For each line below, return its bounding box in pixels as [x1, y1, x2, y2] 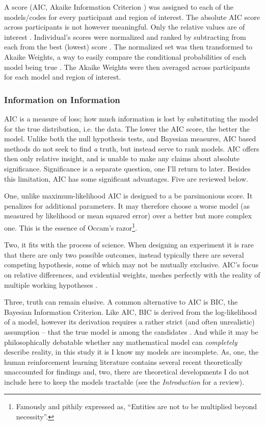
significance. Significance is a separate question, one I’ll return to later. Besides [4, 163, 251, 173]
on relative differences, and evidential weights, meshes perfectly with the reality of [4, 269, 260, 280]
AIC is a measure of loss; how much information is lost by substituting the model [4, 113, 258, 123]
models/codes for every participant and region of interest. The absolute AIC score [4, 11, 260, 22]
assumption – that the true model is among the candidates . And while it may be [4, 326, 258, 337]
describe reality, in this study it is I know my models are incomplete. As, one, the [4, 346, 259, 357]
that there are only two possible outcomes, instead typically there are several [4, 249, 244, 260]
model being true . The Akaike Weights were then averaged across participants [4, 61, 250, 72]
